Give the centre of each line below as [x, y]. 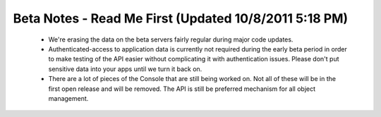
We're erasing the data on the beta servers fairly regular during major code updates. [171, 39]
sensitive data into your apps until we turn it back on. [125, 69]
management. [68, 98]
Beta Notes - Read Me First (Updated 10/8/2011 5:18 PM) [181, 18]
